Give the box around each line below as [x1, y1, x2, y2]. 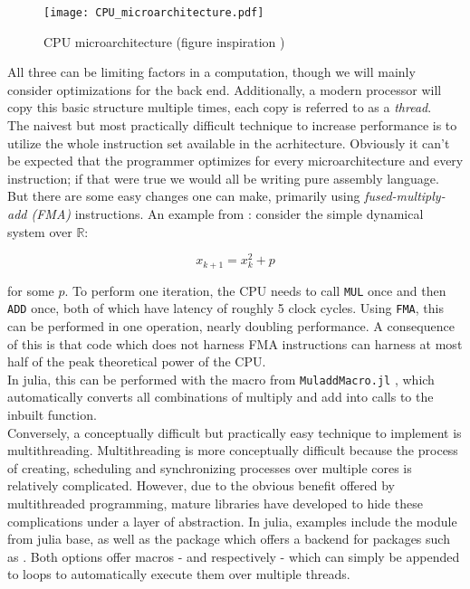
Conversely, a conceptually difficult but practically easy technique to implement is [7, 423, 462, 442]
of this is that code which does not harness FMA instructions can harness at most [7, 334, 463, 353]
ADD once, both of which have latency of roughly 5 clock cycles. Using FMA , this [7, 299, 444, 318]
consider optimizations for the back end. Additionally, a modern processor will [7, 80, 442, 99]
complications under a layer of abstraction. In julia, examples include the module [7, 511, 457, 530]
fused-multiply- [364, 186, 446, 205]
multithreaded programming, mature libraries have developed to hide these [7, 494, 423, 513]
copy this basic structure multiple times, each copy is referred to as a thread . [7, 98, 432, 117]
